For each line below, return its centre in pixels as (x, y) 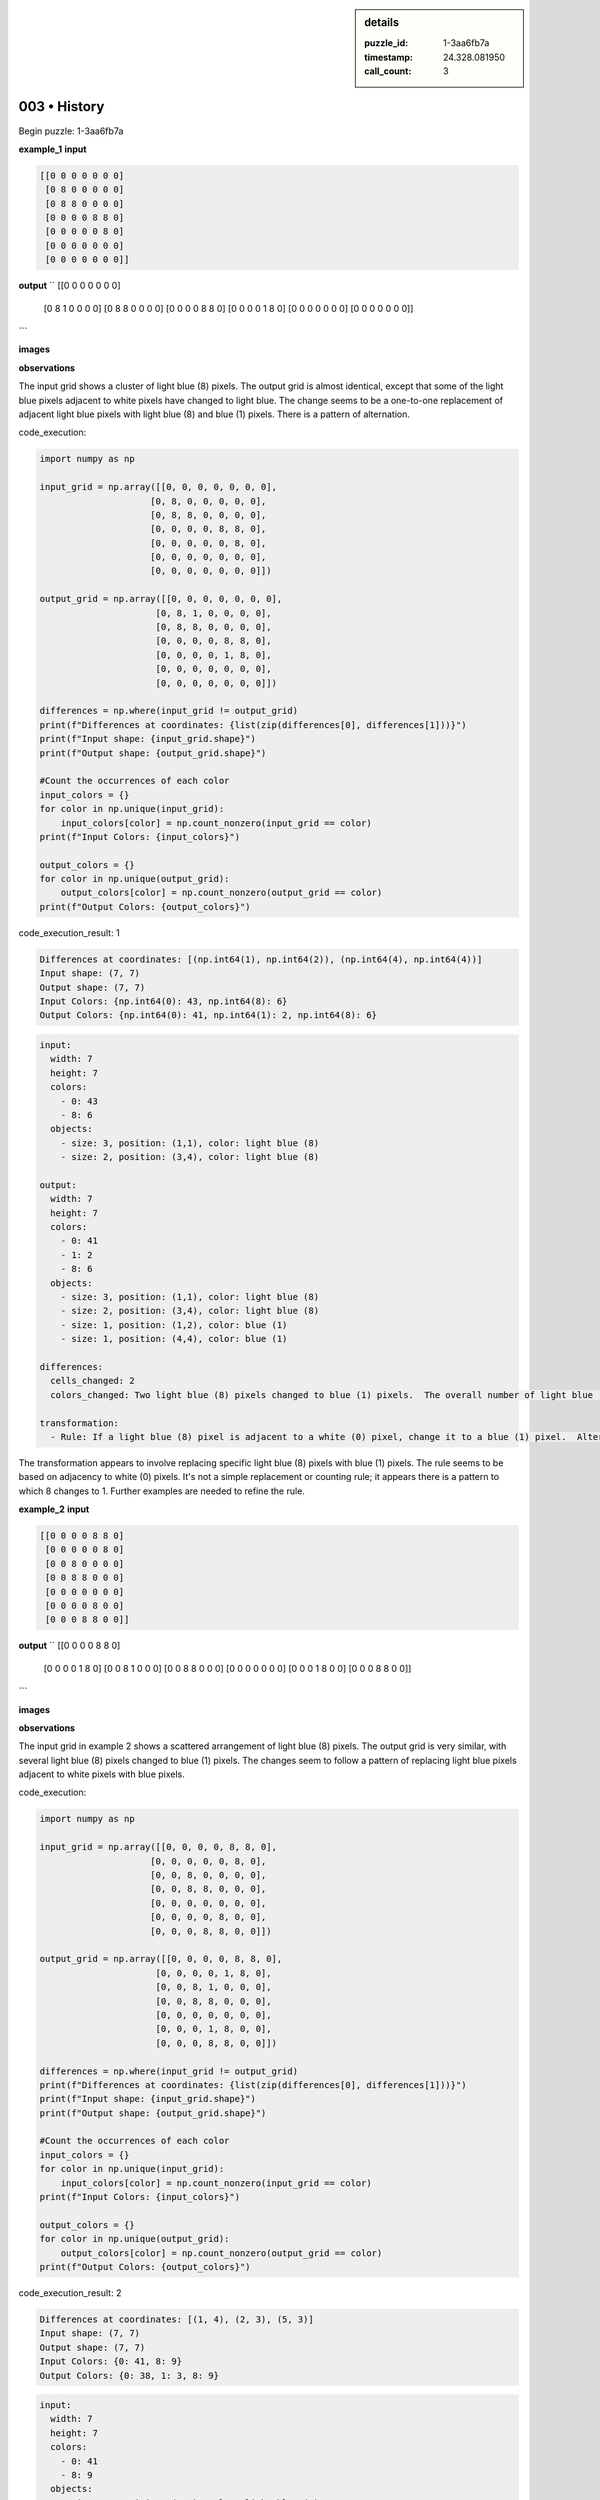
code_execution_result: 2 (70, 2292)
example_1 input (52, 149)
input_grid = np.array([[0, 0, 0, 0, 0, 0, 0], (158, 487)
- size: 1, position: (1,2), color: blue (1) (174, 1324)
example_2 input (54, 1509)
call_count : (388, 71)
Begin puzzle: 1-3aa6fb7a (71, 131)
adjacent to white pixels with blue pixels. (101, 1774)
